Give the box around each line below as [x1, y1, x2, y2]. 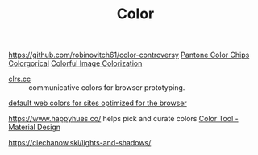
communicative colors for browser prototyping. [28, 83, 185, 92]
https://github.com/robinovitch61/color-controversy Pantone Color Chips [8, 50, 250, 60]
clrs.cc [8, 74, 31, 84]
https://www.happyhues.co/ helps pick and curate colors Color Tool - [8, 114, 239, 124]
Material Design [8, 122, 61, 133]
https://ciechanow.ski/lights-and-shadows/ [8, 138, 152, 148]
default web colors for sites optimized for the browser [8, 98, 187, 108]
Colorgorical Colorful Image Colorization [8, 59, 143, 68]
